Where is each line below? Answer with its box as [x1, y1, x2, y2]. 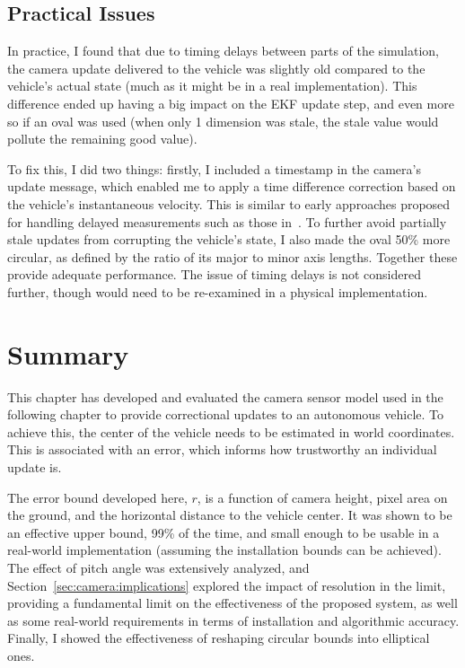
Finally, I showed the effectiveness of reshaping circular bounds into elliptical [7, 628, 430, 647]
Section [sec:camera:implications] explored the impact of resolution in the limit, [7, 576, 446, 594]
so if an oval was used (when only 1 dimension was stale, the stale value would [7, 111, 439, 130]
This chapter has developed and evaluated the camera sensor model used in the [7, 387, 443, 406]
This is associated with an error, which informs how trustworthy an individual [7, 440, 437, 459]
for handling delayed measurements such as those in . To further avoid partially [7, 212, 447, 231]
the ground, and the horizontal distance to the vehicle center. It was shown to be [7, 505, 452, 524]
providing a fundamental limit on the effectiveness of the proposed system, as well [7, 593, 458, 612]
